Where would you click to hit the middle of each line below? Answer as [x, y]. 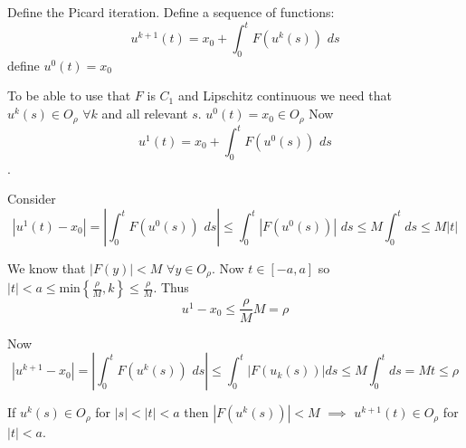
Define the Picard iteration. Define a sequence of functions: [171, 12]
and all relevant [145, 114]
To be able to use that [69, 95]
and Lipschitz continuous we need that [285, 95]
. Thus [171, 287]
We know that [47, 268]
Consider [32, 199]
